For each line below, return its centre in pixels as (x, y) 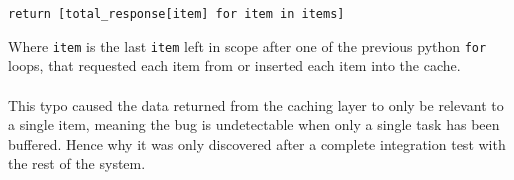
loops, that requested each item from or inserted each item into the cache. (234, 65)
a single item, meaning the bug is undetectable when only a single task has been (254, 124)
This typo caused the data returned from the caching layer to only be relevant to (256, 104)
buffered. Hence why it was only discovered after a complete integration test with (257, 143)
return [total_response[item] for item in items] (176, 14)
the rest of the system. (77, 163)
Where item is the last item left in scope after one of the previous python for (247, 45)
